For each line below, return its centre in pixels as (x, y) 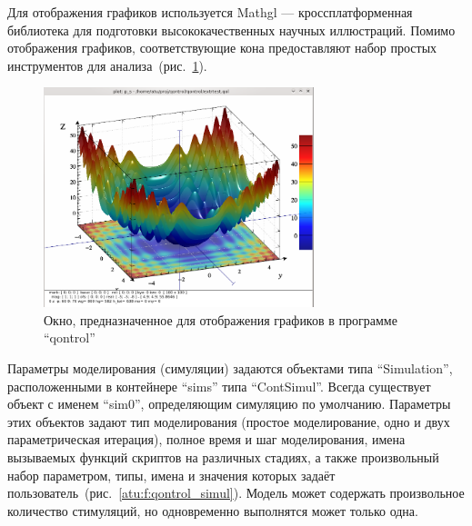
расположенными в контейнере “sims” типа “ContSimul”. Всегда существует (219, 386)
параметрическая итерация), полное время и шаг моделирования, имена (206, 439)
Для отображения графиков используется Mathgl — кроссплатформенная (210, 12)
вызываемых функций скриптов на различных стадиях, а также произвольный (223, 457)
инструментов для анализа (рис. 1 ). (107, 65)
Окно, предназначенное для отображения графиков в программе (221, 319)
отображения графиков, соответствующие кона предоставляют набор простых (222, 48)
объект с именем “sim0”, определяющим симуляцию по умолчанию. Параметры (229, 404)
